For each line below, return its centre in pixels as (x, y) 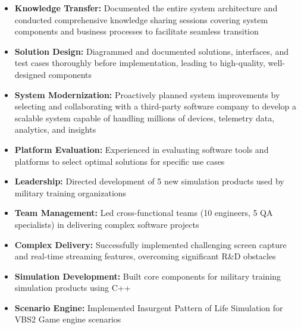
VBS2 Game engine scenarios (68, 319)
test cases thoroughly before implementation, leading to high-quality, (140, 63)
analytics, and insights (55, 129)
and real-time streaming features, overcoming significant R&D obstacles (145, 256)
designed (30, 74)
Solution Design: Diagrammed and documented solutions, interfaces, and (151, 51)
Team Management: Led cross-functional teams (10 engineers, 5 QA (144, 213)
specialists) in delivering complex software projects (107, 224)
